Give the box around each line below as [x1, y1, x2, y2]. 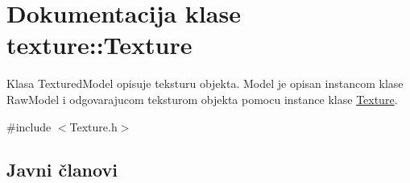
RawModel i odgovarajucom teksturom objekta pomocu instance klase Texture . [6, 90, 398, 107]
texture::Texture [6, 28, 193, 61]
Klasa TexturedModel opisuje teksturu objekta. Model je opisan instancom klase [6, 75, 404, 92]
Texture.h [69, 118, 118, 135]
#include [6, 118, 52, 135]
